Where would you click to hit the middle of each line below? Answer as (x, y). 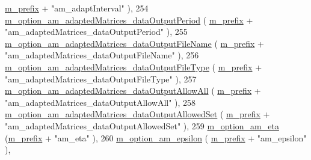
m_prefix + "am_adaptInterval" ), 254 (77, 8)
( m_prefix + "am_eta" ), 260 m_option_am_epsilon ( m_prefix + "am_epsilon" (156, 137)
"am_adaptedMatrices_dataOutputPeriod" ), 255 (96, 32)
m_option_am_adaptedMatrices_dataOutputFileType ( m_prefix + (134, 66)
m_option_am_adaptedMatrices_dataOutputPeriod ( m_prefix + (129, 20)
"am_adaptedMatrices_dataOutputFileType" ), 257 (101, 78)
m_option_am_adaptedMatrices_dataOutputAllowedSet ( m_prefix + (137, 114)
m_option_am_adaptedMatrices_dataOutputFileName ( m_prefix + (134, 43)
